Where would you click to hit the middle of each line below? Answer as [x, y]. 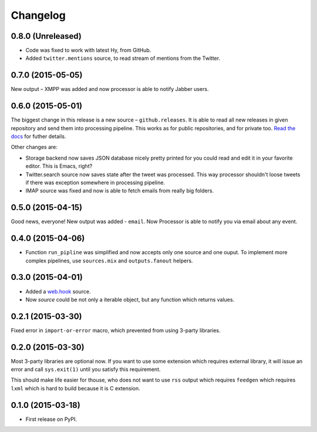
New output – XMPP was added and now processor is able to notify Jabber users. [110, 89]
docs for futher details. [38, 136]
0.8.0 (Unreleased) [46, 36]
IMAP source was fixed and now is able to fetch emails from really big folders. [120, 191]
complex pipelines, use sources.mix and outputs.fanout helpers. [109, 261]
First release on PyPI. [51, 419]
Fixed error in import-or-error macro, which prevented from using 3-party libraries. [116, 330]
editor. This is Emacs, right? [59, 166]
